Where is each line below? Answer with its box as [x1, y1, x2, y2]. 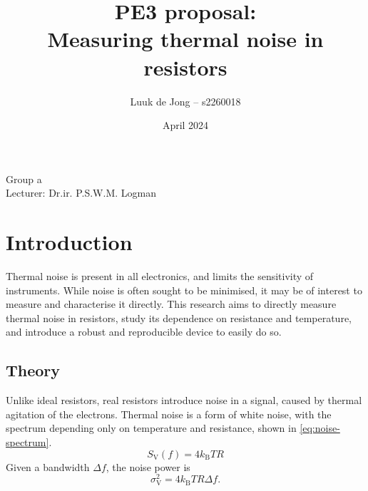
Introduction [6, 227, 133, 257]
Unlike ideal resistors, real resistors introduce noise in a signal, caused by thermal [6, 393, 362, 408]
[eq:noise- [300, 420, 340, 435]
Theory [6, 359, 61, 381]
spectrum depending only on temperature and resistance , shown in [6, 420, 297, 435]
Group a [6, 171, 42, 186]
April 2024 [162, 118, 209, 133]
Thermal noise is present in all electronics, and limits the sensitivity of [6, 269, 314, 283]
